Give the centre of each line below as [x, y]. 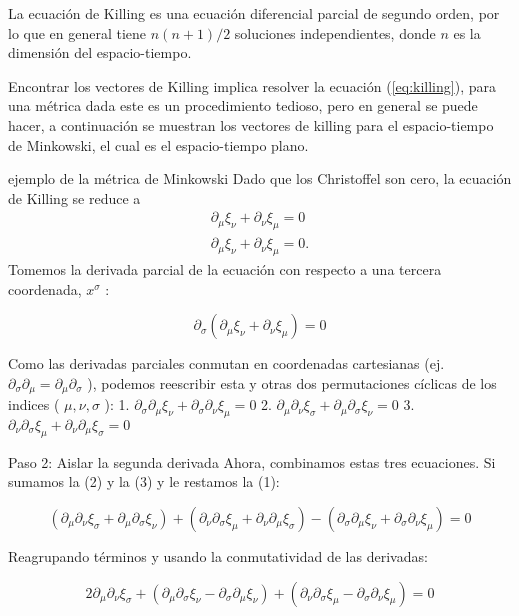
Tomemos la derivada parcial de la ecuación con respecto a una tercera [225, 269]
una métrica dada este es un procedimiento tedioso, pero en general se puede [243, 105]
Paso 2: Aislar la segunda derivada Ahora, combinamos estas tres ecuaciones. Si [252, 461]
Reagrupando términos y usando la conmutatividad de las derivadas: [218, 556]
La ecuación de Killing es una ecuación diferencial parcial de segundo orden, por [254, 13]
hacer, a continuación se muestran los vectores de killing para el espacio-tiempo [251, 124]
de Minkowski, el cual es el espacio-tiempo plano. [158, 144]
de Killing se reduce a [74, 197]
